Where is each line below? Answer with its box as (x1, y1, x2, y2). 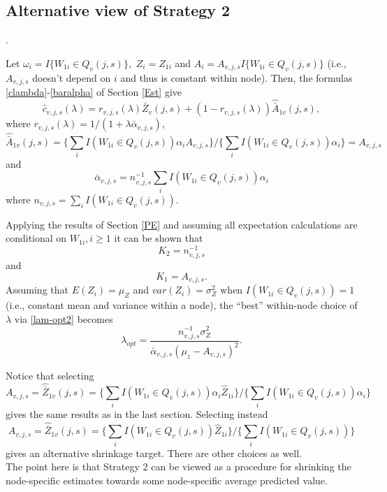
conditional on (6, 231, 67, 245)
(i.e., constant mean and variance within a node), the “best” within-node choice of (6, 298, 358, 312)
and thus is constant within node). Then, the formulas (120, 70, 353, 85)
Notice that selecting (6, 368, 94, 383)
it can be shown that (114, 231, 203, 245)
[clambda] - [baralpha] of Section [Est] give (6, 85, 182, 99)
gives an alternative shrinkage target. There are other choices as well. (6, 445, 302, 460)
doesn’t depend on (32, 70, 111, 85)
